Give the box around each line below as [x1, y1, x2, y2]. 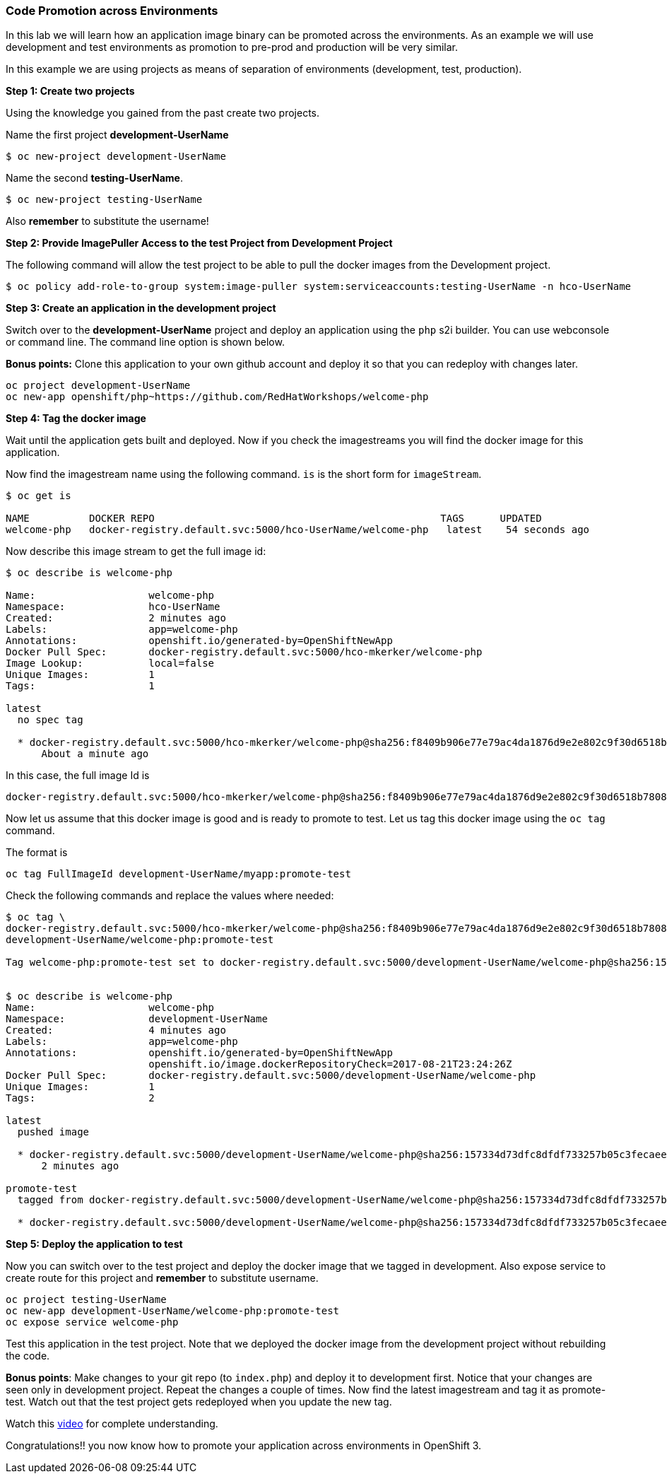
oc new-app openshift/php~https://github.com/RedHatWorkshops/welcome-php [6, 391, 429, 403]
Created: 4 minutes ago [6, 1024, 226, 1036]
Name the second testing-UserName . [6, 172, 183, 185]
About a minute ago [41, 748, 149, 760]
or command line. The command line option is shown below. [6, 336, 285, 349]
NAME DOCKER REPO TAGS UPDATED [6, 513, 542, 525]
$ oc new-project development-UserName [6, 151, 226, 163]
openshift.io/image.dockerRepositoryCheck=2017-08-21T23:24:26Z [148, 1058, 512, 1070]
